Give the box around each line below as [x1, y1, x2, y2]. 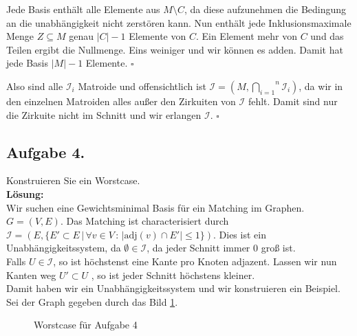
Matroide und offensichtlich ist [78, 78, 206, 93]
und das [310, 29, 344, 43]
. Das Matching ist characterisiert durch [60, 214, 229, 228]
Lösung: [6, 186, 44, 201]
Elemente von [129, 29, 186, 43]
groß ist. [261, 240, 296, 255]
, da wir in [299, 78, 343, 93]
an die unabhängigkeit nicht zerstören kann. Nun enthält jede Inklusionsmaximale [6, 15, 351, 30]
